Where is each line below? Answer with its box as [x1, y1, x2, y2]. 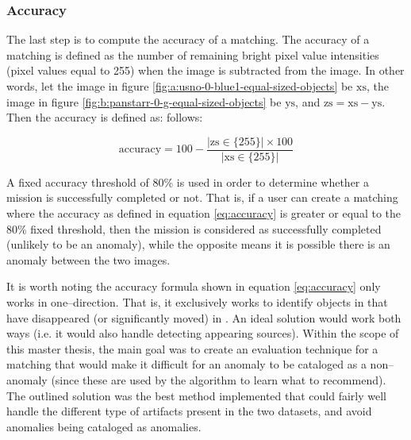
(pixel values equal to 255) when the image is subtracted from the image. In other [6, 62, 405, 79]
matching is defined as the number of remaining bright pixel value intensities [6, 46, 379, 63]
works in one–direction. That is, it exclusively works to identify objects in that [6, 294, 388, 310]
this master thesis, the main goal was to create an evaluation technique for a [6, 340, 378, 357]
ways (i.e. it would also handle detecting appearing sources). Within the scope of [6, 325, 399, 342]
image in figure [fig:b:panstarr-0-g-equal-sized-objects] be [6, 93, 282, 110]
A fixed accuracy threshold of [6, 173, 149, 190]
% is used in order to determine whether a [163, 173, 370, 190]
